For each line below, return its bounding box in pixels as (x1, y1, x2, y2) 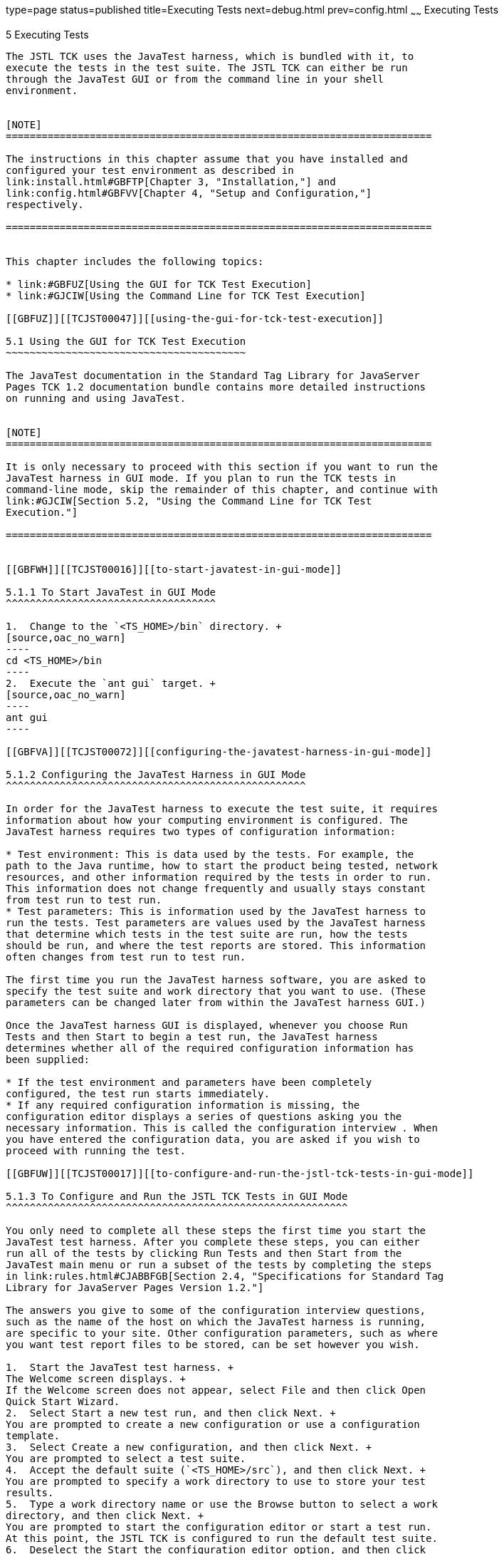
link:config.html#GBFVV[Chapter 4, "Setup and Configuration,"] (6, 187, 372, 199)
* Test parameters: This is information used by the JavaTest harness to (6, 905, 426, 917)
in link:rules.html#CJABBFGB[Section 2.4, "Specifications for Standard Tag (6, 1270, 444, 1282)
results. (6, 1486, 54, 1498)
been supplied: (6, 1053, 90, 1065)
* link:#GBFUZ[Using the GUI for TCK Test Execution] (6, 278, 312, 290)
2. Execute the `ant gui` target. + (6, 677, 216, 689)
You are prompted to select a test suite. (6, 1452, 246, 1464)
